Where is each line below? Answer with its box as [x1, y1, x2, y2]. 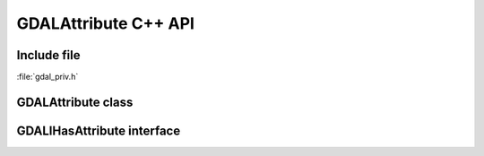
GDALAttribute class [16, 94, 134, 109]
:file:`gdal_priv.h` [16, 72, 79, 82]
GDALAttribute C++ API [16, 13, 194, 33]
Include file [16, 48, 81, 63]
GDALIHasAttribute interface [16, 123, 181, 138]
